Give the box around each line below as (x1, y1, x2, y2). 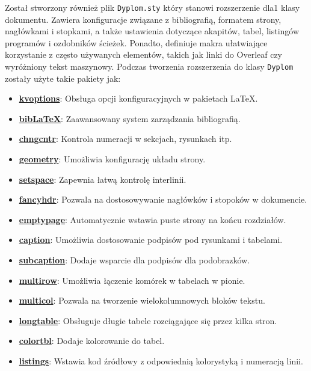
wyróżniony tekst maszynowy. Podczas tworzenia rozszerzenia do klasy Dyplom (5, 60, 294, 73)
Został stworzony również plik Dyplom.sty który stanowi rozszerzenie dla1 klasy (5, 1, 300, 13)
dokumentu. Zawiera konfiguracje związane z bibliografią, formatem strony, (5, 13, 282, 25)
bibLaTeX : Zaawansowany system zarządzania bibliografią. (19, 112, 241, 124)
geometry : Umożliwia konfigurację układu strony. (19, 153, 206, 165)
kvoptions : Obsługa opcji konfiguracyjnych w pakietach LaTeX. (19, 92, 258, 105)
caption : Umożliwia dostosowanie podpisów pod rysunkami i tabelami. (19, 233, 283, 246)
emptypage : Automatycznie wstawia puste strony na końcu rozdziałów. (19, 213, 286, 225)
